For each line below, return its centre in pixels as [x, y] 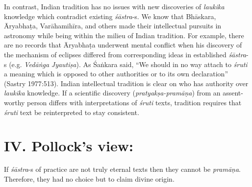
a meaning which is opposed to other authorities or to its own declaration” [116, 74]
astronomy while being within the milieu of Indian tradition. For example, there [124, 35]
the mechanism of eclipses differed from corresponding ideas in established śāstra [125, 54]
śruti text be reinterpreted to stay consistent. [72, 112]
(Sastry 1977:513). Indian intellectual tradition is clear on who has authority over [126, 83]
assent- [233, 93]
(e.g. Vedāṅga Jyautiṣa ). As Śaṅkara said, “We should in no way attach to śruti [128, 64]
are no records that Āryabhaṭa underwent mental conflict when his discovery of [123, 45]
